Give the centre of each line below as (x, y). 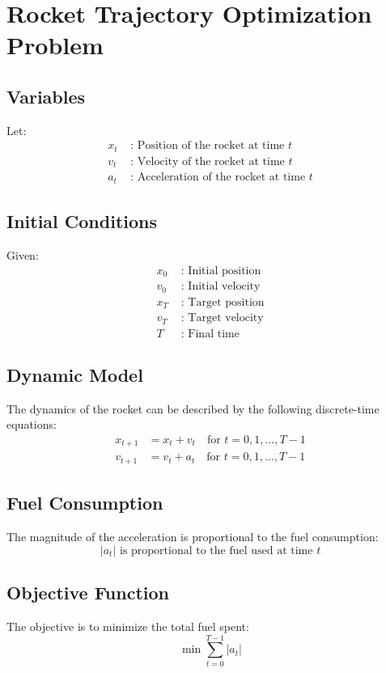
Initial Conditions (82, 221)
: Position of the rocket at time (208, 146)
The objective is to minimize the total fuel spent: (128, 626)
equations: (32, 424)
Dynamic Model (75, 374)
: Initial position (221, 271)
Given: (23, 255)
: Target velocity (222, 318)
